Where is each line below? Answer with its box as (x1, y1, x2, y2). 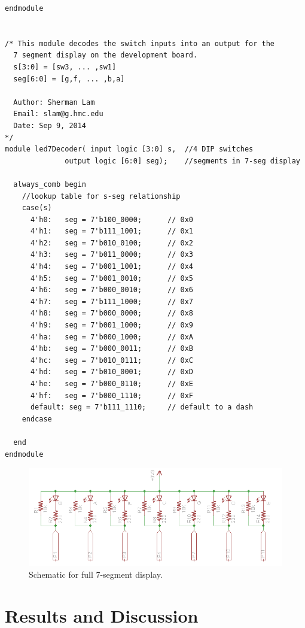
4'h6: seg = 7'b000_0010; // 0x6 (30, 286, 193, 295)
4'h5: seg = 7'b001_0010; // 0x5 (30, 274, 193, 283)
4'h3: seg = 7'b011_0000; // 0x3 (30, 250, 193, 259)
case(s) (22, 204, 52, 213)
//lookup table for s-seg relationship (22, 192, 181, 201)
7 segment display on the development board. (13, 51, 198, 60)
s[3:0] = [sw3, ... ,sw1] (13, 62, 117, 71)
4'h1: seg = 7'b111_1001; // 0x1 (30, 227, 193, 236)
